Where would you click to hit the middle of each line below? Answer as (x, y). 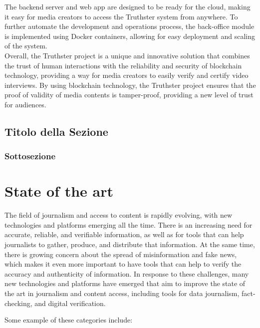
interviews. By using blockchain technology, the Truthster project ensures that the (130, 85)
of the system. (26, 46)
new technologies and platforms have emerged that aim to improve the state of (125, 283)
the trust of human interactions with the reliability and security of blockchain (123, 65)
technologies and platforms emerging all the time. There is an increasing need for (129, 224)
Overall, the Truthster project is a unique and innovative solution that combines (127, 55)
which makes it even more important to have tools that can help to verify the (123, 264)
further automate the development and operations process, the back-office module (130, 26)
